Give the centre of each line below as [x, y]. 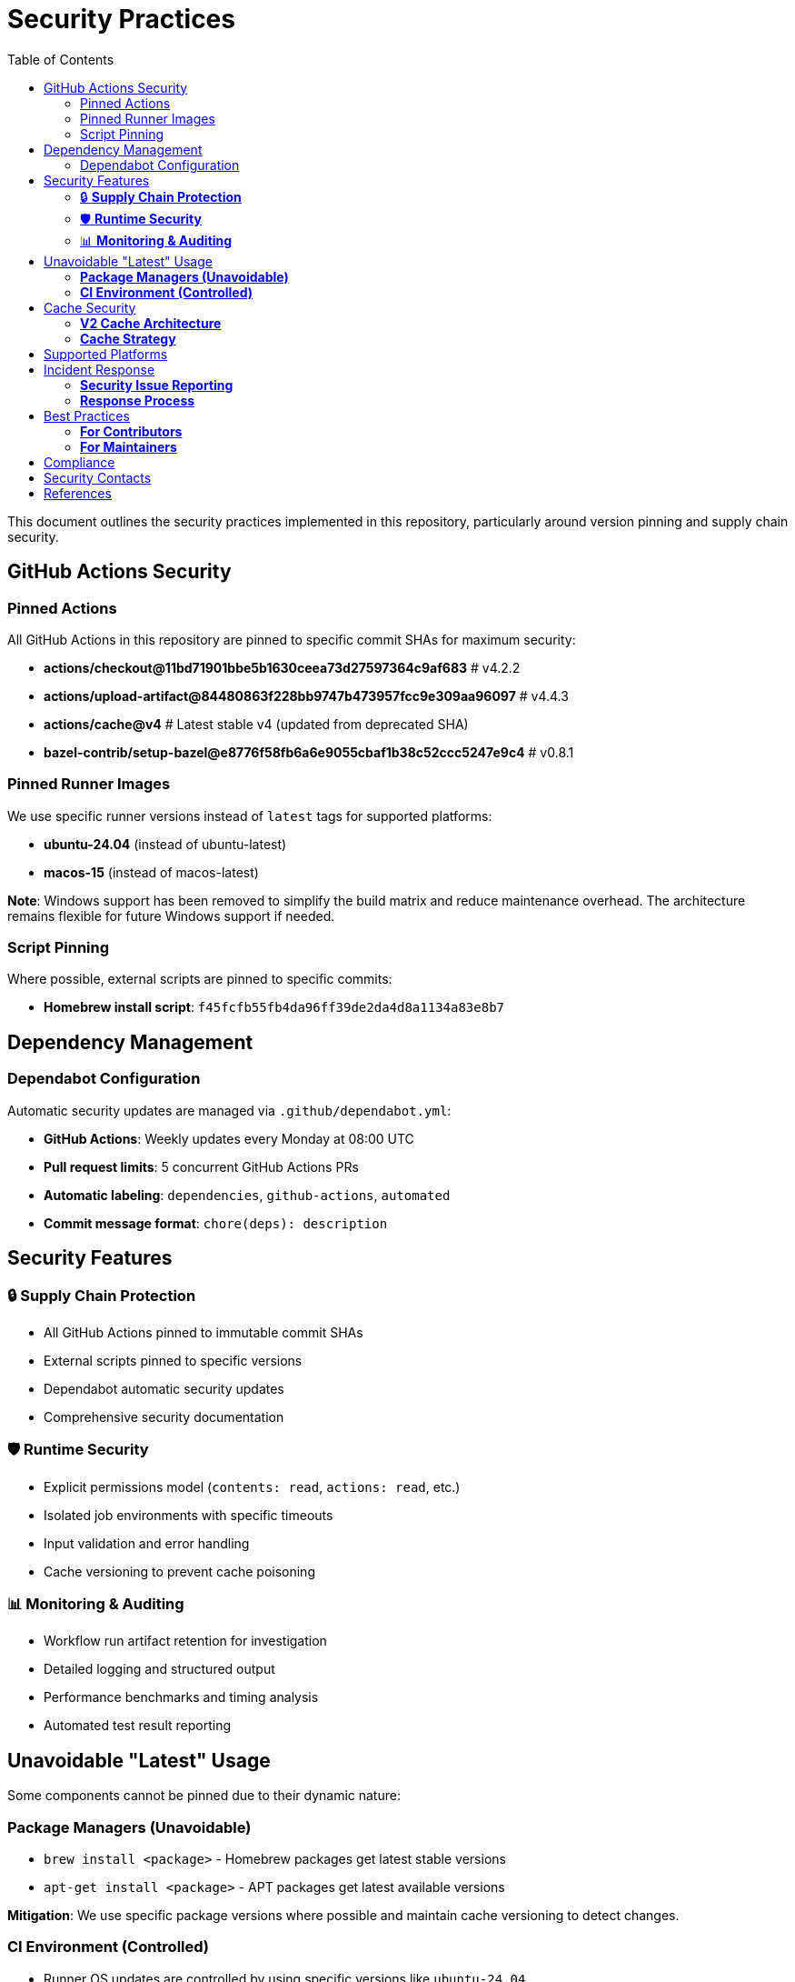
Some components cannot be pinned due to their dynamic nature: [204, 1796]
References [78, 493]
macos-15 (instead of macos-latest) [151, 872]
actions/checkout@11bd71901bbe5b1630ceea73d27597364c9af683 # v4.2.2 [282, 667]
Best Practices [87, 415]
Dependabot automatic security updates [164, 1388]
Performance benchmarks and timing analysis [181, 1697]
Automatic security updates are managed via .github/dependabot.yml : [229, 1110]
